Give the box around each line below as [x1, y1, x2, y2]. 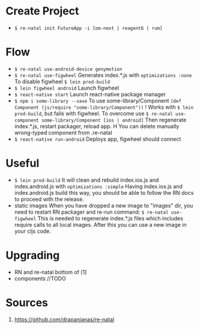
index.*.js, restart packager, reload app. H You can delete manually [14, 122, 180, 130]
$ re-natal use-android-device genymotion [14, 66, 123, 72]
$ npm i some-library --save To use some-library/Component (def [14, 97, 181, 104]
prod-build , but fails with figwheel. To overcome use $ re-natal [14, 109, 174, 117]
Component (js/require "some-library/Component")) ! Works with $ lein [14, 103, 193, 111]
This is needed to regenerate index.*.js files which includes [37, 215, 184, 222]
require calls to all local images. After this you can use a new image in [14, 221, 187, 228]
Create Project [5, 4, 79, 18]
